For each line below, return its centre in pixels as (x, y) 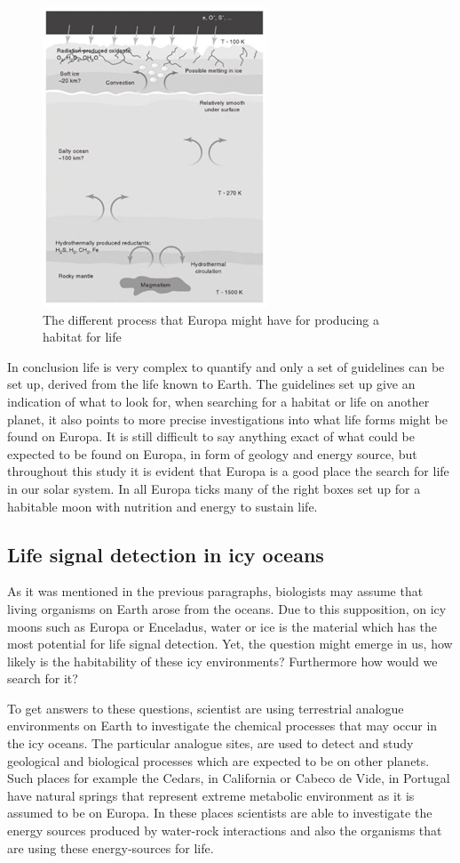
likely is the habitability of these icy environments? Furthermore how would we (222, 661)
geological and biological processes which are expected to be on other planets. (218, 760)
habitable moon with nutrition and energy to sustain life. (163, 506)
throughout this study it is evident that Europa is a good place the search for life (228, 471)
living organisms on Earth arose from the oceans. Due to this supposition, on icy (227, 608)
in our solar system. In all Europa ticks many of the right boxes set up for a (214, 488)
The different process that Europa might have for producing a (211, 319)
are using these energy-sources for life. (111, 847)
